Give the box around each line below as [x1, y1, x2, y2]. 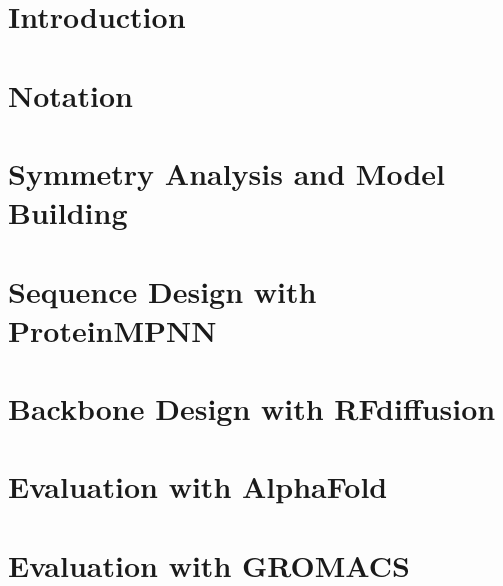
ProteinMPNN [8, 309, 217, 350]
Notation [8, 74, 133, 115]
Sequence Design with [8, 270, 317, 311]
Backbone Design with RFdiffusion [8, 388, 496, 429]
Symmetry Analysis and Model [8, 152, 445, 193]
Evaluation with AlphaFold [8, 466, 388, 507]
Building [8, 192, 128, 233]
